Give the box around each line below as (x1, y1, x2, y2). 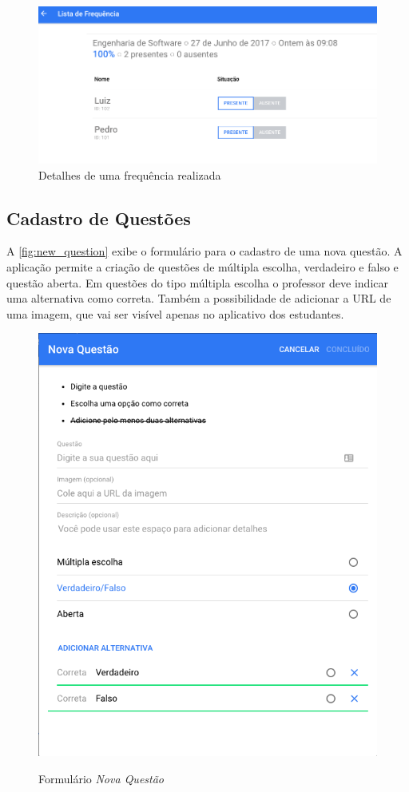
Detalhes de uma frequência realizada (38, 166, 221, 183)
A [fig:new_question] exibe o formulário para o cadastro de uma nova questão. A (6, 243, 403, 259)
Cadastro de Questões (6, 205, 191, 230)
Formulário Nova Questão (38, 770, 165, 786)
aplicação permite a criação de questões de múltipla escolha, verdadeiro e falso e (6, 259, 399, 275)
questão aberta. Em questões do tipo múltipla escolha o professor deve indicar (6, 274, 388, 291)
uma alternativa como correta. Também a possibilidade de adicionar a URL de (6, 290, 391, 307)
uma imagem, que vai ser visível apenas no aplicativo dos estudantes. (6, 305, 344, 322)
